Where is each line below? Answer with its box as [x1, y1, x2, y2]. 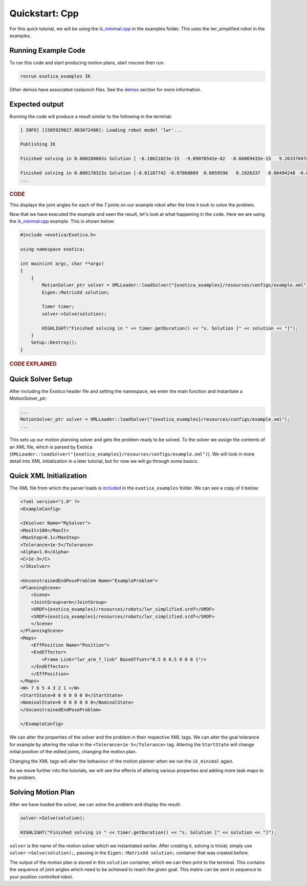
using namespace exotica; [20, 246, 85, 252]
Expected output [9, 100, 64, 109]
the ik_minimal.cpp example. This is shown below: [9, 218, 115, 224]
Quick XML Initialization [9, 471, 87, 480]
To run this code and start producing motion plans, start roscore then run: [9, 59, 165, 66]
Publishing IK [20, 141, 56, 147]
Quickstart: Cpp [9, 8, 79, 19]
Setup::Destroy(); [31, 340, 77, 345]
